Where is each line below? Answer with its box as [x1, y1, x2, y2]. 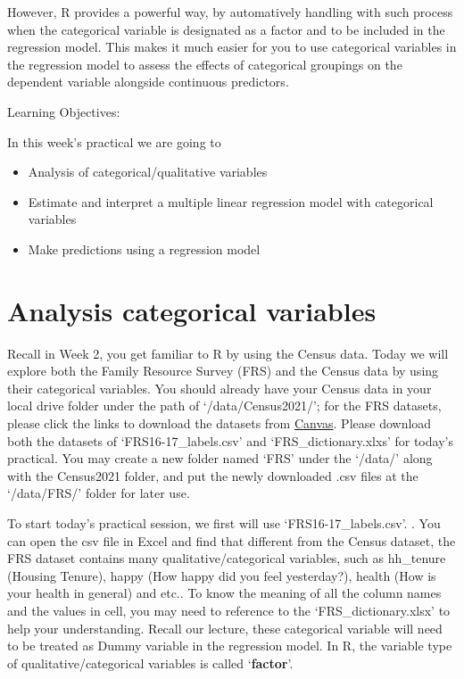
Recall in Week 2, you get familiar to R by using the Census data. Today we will [7, 344, 449, 362]
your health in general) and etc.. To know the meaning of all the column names [7, 584, 442, 602]
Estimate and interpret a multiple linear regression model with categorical [28, 192, 434, 211]
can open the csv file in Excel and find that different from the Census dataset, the [7, 531, 456, 550]
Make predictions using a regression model [28, 239, 261, 258]
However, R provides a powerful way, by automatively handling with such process [7, 3, 453, 21]
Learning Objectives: [7, 102, 120, 120]
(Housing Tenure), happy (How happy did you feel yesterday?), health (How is [7, 566, 436, 584]
